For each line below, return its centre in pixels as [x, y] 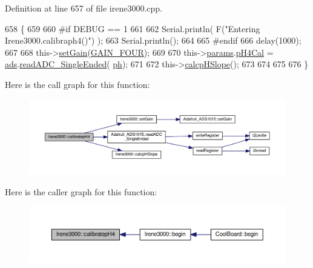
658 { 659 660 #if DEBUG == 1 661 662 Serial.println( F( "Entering [133, 28]
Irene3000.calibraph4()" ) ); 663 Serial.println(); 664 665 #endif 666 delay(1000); [153, 40]
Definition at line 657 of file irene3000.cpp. [84, 8]
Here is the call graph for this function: [77, 84]
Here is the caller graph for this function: [81, 191]
